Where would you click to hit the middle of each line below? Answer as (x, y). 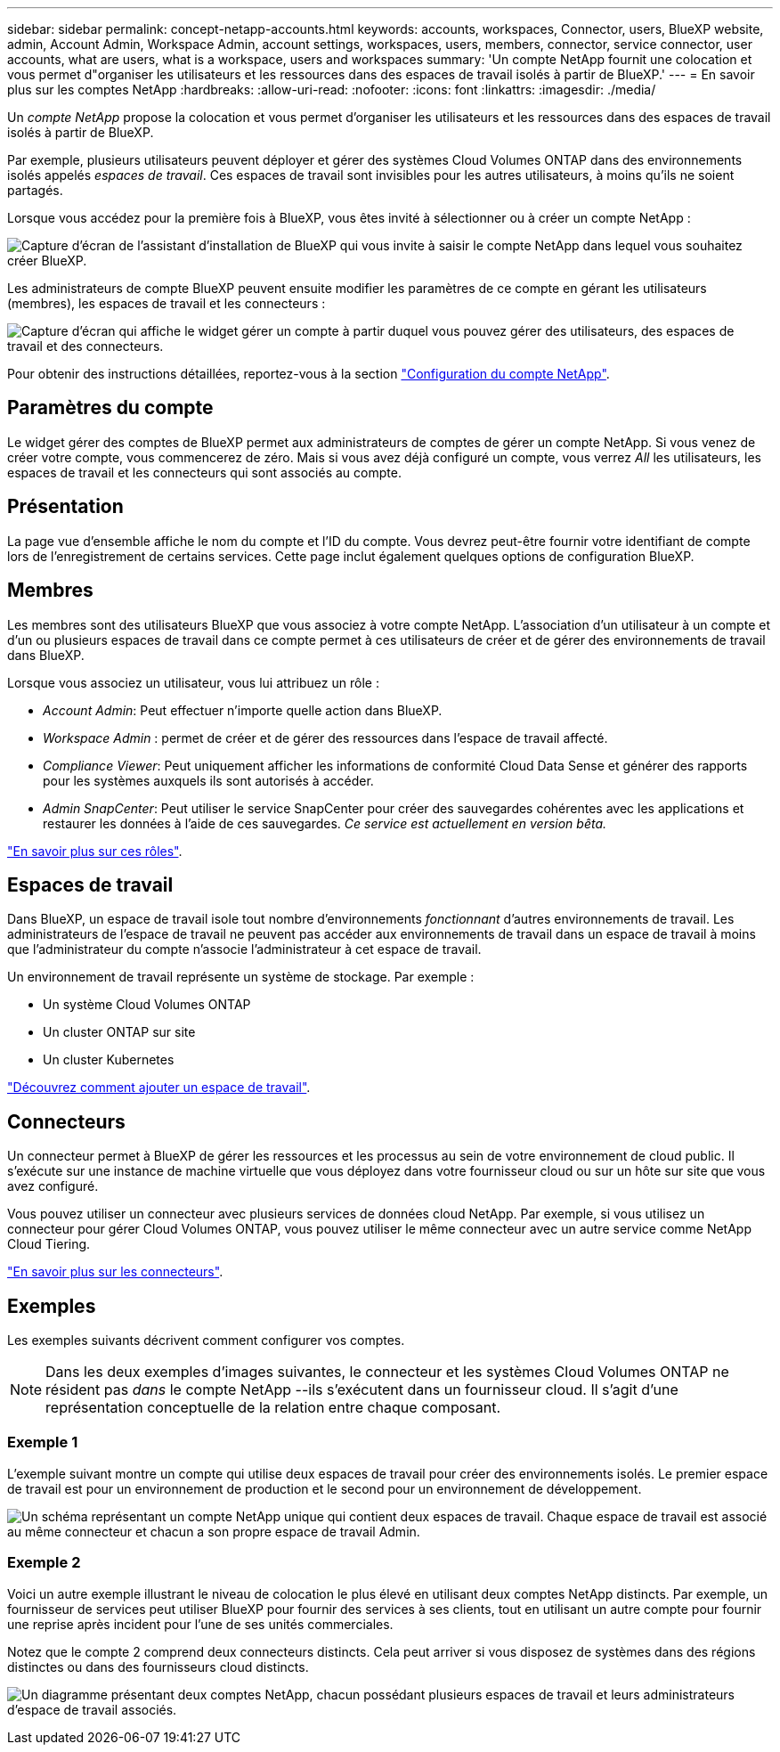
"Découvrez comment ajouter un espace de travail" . (159, 1088)
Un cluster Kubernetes (109, 1060)
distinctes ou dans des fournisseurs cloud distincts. (158, 1666)
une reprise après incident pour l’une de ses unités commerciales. (200, 1624)
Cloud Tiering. (49, 1244)
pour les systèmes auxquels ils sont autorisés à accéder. (208, 780)
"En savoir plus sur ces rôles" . (95, 851)
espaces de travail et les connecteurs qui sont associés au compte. (204, 472)
